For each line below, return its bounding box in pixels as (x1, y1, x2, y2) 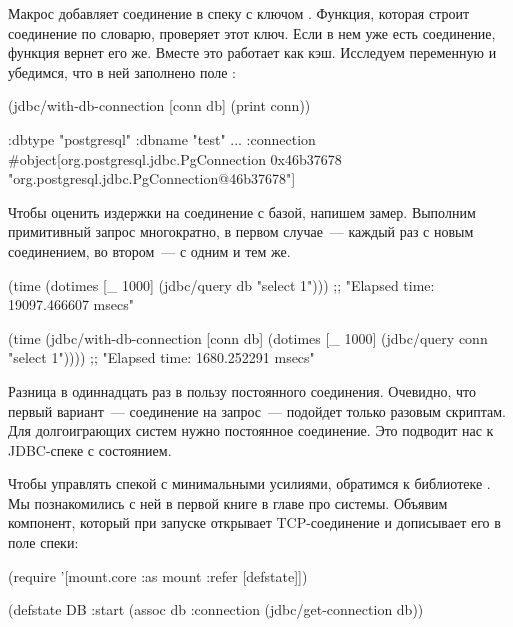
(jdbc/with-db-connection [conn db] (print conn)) (8, 95, 311, 116)
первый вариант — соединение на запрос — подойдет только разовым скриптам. (8, 400, 506, 421)
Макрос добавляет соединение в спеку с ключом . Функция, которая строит (8, 3, 470, 23)
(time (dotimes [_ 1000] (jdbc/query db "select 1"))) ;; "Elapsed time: (8, 274, 435, 295)
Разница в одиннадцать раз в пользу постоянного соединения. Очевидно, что (8, 380, 476, 401)
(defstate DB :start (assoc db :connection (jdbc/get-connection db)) (8, 599, 424, 620)
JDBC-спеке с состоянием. (8, 439, 172, 460)
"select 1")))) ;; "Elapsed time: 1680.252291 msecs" (8, 347, 315, 368)
